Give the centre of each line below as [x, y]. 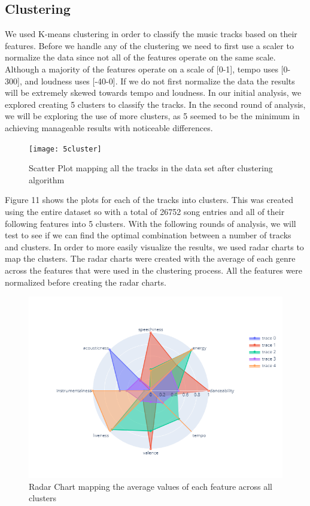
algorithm [47, 179]
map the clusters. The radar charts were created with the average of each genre [150, 258]
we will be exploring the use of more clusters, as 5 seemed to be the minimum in [152, 116]
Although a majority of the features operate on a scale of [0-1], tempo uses [142, 69]
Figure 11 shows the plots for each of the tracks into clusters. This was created [149, 200]
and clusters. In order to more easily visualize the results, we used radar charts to [154, 246]
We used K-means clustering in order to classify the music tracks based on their [151, 34]
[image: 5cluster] [65, 149]
